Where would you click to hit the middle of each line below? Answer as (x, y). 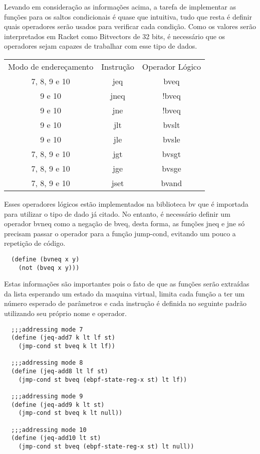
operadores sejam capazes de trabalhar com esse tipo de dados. (101, 46)
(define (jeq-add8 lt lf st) (60, 371)
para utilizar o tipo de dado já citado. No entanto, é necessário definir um (117, 213)
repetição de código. (35, 243)
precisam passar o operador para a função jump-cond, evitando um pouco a (120, 233)
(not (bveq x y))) (49, 268)
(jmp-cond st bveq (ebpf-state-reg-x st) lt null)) (106, 446)
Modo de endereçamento (51, 66)
